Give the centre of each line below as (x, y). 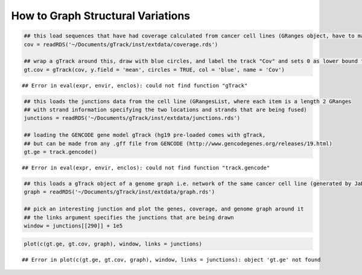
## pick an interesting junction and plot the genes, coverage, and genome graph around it (164, 209)
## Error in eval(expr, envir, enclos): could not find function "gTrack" (135, 85)
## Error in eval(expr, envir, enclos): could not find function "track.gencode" (146, 168)
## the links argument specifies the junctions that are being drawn (129, 217)
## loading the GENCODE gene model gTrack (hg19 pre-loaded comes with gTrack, (145, 135)
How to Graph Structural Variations (101, 16)
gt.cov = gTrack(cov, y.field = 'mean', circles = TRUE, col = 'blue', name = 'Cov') (154, 70)
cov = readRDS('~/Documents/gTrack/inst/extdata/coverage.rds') (121, 44)
